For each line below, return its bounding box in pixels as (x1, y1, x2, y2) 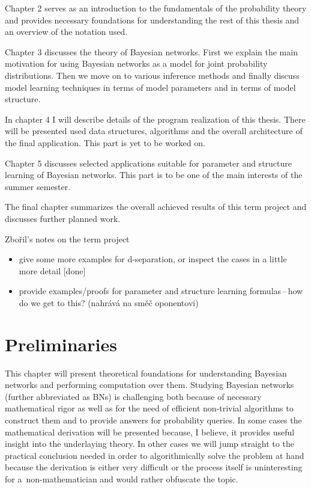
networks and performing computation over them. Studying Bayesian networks (5, 378, 294, 391)
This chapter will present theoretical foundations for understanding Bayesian (5, 366, 287, 379)
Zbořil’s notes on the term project (5, 232, 130, 245)
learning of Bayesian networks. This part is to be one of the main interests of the (5, 168, 303, 181)
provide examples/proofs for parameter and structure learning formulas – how (19, 284, 303, 297)
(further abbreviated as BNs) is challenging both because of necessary (5, 390, 262, 402)
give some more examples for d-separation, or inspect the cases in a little (19, 253, 287, 265)
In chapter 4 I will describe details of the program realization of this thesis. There (5, 112, 306, 125)
